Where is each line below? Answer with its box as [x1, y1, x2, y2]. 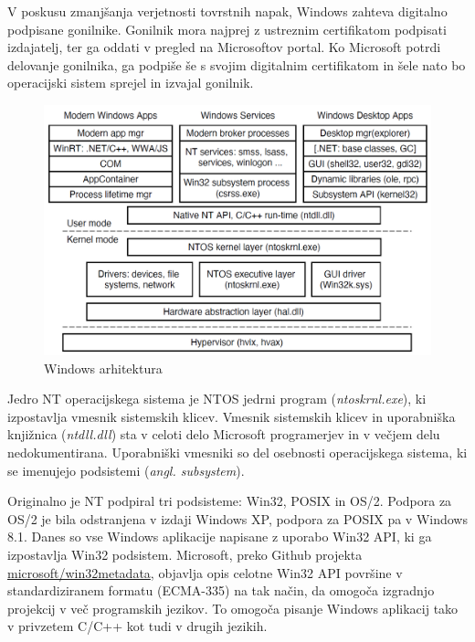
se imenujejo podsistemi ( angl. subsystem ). [7, 460, 245, 479]
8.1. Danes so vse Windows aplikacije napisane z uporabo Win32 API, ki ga [7, 527, 432, 546]
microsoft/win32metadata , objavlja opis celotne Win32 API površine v [7, 563, 403, 582]
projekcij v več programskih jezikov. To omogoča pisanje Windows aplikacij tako [7, 598, 459, 617]
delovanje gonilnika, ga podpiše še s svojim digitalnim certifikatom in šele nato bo [7, 55, 466, 74]
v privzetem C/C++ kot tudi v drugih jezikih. [7, 616, 268, 636]
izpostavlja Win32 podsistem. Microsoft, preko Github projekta [7, 545, 363, 564]
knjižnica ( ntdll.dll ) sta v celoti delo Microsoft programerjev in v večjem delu [7, 425, 440, 444]
